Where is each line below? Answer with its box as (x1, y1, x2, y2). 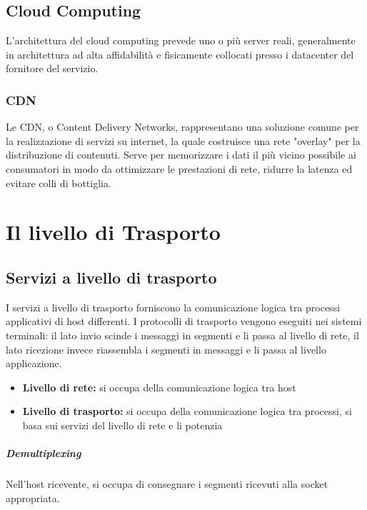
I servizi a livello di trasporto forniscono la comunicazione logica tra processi (6, 299, 341, 314)
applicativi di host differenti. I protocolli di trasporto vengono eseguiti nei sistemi (6, 314, 362, 329)
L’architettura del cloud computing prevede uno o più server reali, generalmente (6, 33, 356, 48)
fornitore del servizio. (6, 61, 99, 76)
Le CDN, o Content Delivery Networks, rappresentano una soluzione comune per (6, 119, 359, 134)
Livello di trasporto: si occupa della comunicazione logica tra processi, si (22, 404, 352, 419)
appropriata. (6, 490, 60, 505)
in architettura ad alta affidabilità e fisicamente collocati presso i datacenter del (6, 46, 354, 61)
